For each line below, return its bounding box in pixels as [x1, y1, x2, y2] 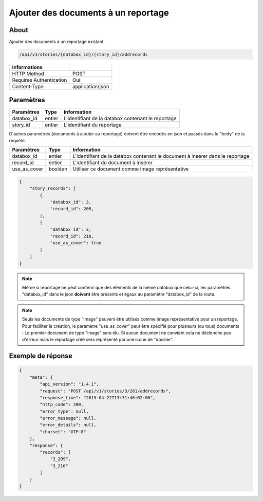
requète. [9, 137, 26, 143]
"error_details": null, [39, 422, 97, 428]
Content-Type [12, 83, 44, 90]
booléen [48, 166, 68, 172]
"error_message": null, [39, 415, 97, 421]
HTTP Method [12, 71, 44, 77]
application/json [72, 83, 110, 90]
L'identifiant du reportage [63, 121, 122, 128]
